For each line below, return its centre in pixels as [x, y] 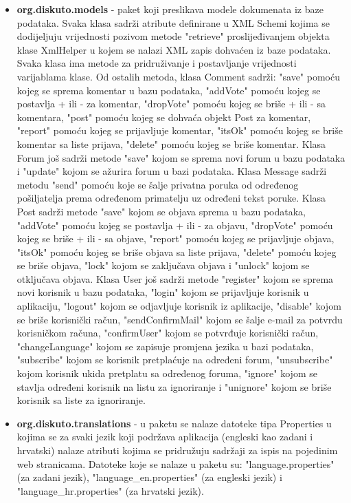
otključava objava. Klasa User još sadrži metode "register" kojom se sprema [175, 278]
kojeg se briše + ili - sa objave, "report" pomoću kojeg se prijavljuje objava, [175, 238]
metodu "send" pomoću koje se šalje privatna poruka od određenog [158, 184]
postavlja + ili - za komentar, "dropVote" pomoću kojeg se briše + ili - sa [171, 104]
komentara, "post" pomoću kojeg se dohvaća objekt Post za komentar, [164, 117]
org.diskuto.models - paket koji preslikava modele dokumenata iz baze [170, 9]
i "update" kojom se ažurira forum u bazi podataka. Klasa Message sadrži [172, 171]
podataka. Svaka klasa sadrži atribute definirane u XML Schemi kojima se [173, 22]
